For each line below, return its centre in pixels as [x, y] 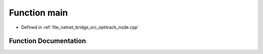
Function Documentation [47, 41]
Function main [38, 13]
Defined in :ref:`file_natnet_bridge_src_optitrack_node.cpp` [80, 27]
